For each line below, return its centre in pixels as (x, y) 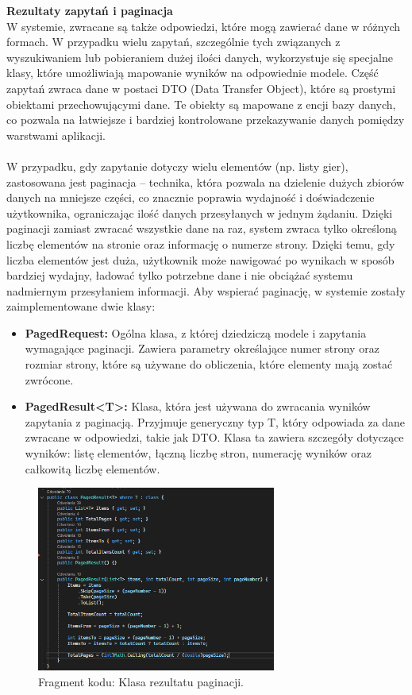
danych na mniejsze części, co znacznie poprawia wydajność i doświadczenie (191, 197)
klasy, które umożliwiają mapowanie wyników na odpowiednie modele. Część (193, 73)
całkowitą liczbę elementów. (92, 468)
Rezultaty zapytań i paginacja (90, 10)
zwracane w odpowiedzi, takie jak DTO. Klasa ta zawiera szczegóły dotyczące (214, 437)
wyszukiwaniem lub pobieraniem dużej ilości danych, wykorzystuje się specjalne (200, 57)
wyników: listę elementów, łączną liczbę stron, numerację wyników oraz (198, 453)
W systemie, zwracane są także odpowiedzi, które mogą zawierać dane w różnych (204, 26)
